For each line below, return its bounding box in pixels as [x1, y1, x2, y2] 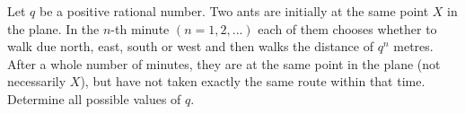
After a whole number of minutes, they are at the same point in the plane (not [7, 54, 441, 73]
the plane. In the [7, 19, 100, 38]
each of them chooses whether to [258, 19, 437, 38]
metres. [393, 37, 434, 56]
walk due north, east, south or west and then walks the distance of [7, 37, 374, 56]
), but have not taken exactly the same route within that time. [80, 72, 426, 91]
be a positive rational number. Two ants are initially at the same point [39, 2, 429, 20]
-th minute [110, 19, 170, 38]
